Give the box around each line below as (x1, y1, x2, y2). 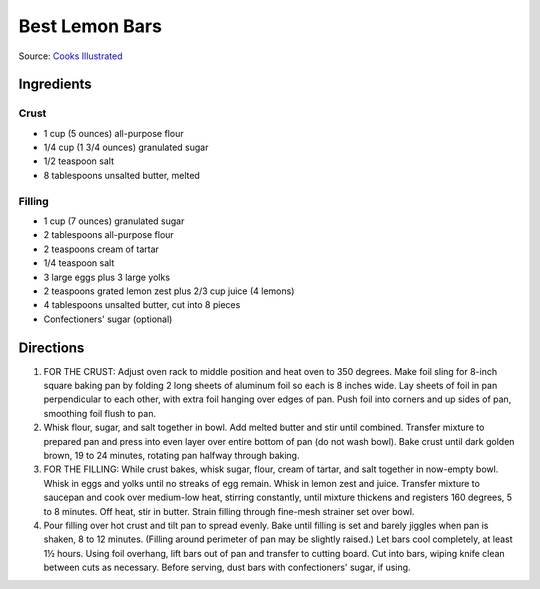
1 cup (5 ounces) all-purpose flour (43, 127, 184, 139)
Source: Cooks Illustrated (18, 50, 123, 62)
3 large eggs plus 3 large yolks (43, 271, 170, 283)
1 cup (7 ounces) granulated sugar (43, 215, 185, 227)
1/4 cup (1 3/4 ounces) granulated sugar (43, 141, 209, 154)
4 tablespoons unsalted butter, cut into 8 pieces (43, 299, 241, 311)
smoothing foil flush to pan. (43, 407, 157, 419)
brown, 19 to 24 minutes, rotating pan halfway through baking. (43, 450, 300, 461)
